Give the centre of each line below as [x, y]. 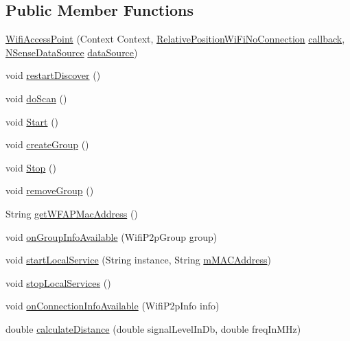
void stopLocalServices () [58, 282]
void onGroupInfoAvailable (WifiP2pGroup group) [112, 236]
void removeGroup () [50, 190]
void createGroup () [47, 144]
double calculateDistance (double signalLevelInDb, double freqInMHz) [153, 328]
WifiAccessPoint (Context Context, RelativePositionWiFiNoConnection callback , [175, 39]
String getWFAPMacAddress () [72, 213]
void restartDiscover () [53, 75]
